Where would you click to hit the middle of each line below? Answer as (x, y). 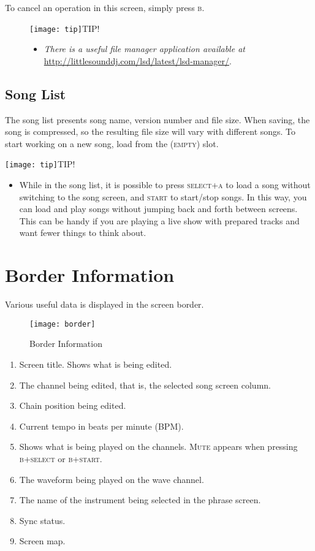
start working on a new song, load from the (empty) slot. (112, 143)
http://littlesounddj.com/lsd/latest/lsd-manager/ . (138, 60)
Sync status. (42, 520)
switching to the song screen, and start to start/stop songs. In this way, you (163, 196)
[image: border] (63, 324)
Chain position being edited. (73, 405)
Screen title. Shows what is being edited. (96, 364)
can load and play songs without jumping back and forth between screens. (158, 209)
